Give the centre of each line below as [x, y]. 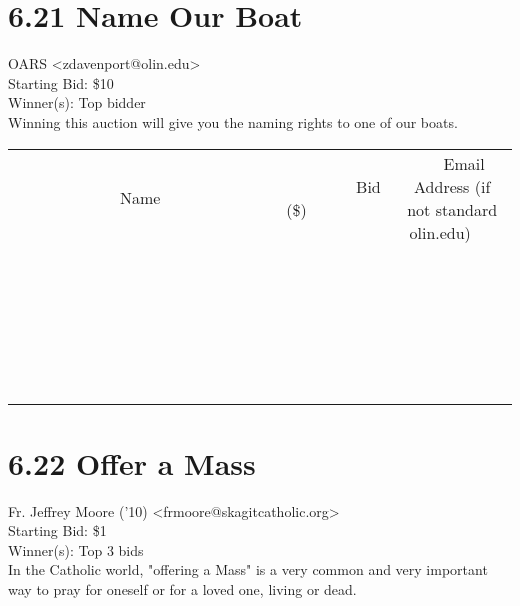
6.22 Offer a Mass [132, 462]
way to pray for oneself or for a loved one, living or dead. [182, 589]
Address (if [452, 186]
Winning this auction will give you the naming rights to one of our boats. [233, 121]
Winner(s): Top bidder [77, 102]
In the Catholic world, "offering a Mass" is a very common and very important [248, 569]
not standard [452, 209]
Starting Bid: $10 [61, 82]
